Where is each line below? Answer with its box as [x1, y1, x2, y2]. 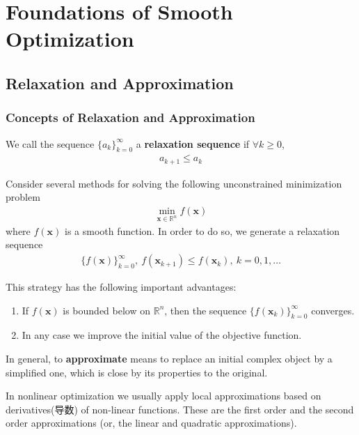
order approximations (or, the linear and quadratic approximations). [6, 415, 297, 430]
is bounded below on [63, 303, 151, 317]
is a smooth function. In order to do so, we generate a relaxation [64, 223, 340, 238]
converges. [311, 303, 355, 317]
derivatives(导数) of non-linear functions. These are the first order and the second [6, 402, 354, 416]
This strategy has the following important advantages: [6, 280, 237, 294]
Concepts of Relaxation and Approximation [6, 109, 255, 126]
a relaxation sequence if [136, 136, 250, 151]
